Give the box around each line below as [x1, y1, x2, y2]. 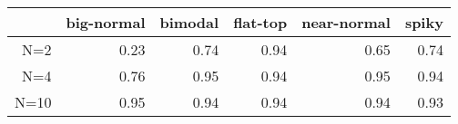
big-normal [66, 12, 146, 33]
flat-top [233, 12, 288, 33]
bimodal [159, 12, 219, 33]
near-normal [301, 12, 391, 33]
